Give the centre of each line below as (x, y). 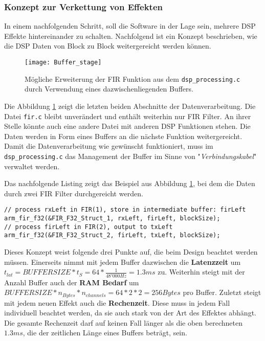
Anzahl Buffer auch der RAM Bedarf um (72, 282)
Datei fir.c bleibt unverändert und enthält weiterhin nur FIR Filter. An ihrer (128, 116)
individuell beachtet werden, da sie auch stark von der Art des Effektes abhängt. (130, 313)
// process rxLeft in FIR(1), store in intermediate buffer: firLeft (125, 210)
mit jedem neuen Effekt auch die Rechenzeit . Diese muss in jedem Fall (117, 302)
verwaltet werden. (32, 166)
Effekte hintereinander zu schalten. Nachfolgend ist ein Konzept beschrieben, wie (131, 36)
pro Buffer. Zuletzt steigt (222, 292)
